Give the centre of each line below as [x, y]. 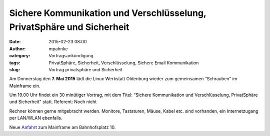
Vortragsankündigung [71, 56]
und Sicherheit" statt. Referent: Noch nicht [53, 102]
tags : [15, 63]
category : [20, 56]
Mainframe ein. [25, 86]
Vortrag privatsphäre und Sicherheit [85, 69]
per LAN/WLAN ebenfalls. [36, 118]
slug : [14, 69]
